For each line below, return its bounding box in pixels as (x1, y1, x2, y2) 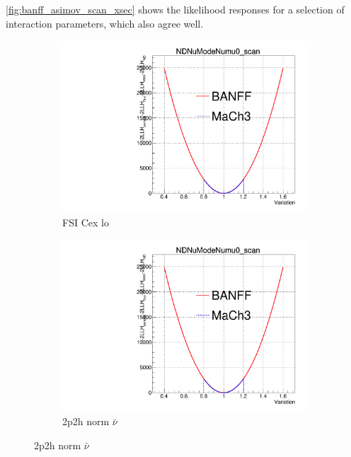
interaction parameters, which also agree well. (6, 16, 204, 30)
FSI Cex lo (62, 214, 109, 229)
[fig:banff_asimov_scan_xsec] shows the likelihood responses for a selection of (6, 2, 345, 16)
